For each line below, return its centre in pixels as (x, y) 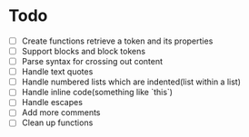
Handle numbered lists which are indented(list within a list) (131, 82)
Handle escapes (52, 103)
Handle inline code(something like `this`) (97, 93)
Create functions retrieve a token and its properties (117, 41)
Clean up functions (57, 122)
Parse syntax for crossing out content (92, 62)
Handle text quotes (57, 72)
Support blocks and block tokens (84, 51)
